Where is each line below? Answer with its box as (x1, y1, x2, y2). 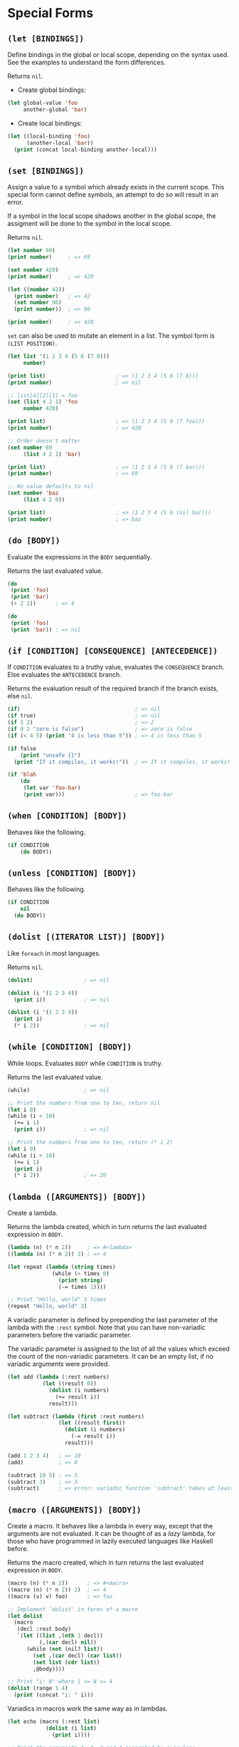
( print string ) (58, 1277, 103, 1284)
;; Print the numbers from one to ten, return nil (7, 1099, 161, 1106)
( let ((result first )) (58, 1419, 126, 1426)
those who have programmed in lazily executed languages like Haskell (7, 1537, 213, 1545)
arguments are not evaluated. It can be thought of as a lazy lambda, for (7, 1530, 216, 1538)
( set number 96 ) (14, 299, 62, 306)
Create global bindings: (17, 85, 87, 94)
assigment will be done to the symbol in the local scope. (7, 219, 172, 228)
